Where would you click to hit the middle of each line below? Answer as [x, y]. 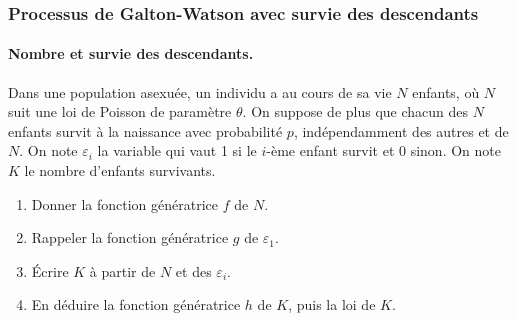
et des [193, 270]
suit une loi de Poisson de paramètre [120, 111]
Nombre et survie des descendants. [131, 53]
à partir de [122, 270]
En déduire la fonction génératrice [136, 304]
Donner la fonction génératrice [125, 203]
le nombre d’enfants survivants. [120, 170]
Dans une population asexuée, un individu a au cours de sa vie [200, 91]
